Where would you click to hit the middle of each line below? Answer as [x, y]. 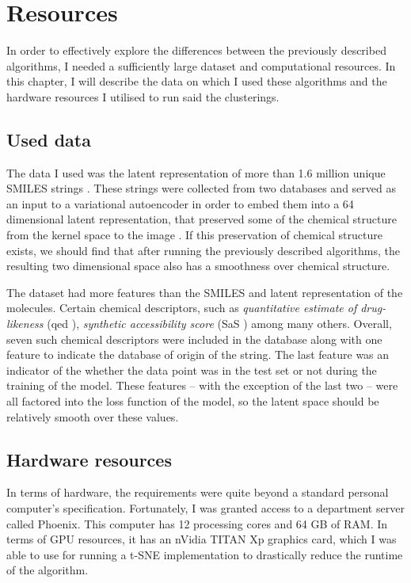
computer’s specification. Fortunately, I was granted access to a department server [205, 508]
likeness [25, 324]
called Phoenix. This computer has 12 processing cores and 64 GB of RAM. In [197, 523]
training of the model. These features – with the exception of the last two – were [202, 385]
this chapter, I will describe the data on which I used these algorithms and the [197, 81]
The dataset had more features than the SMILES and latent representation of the [205, 292]
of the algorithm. [48, 570]
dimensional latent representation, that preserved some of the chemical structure [202, 219]
